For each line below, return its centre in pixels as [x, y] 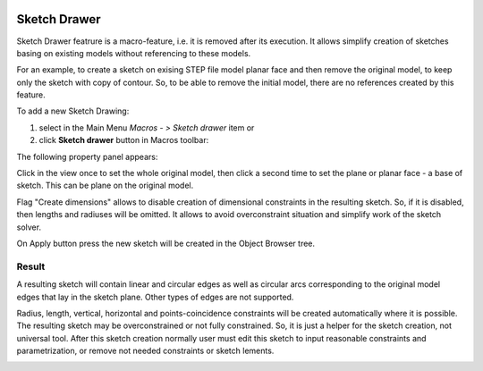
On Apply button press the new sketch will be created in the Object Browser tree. [166, 243]
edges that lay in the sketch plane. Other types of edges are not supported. [155, 297]
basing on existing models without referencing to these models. [134, 53]
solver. [29, 227]
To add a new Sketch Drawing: [73, 111]
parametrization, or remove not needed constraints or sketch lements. [145, 351]
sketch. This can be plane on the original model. [105, 185]
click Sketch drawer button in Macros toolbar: [124, 140]
